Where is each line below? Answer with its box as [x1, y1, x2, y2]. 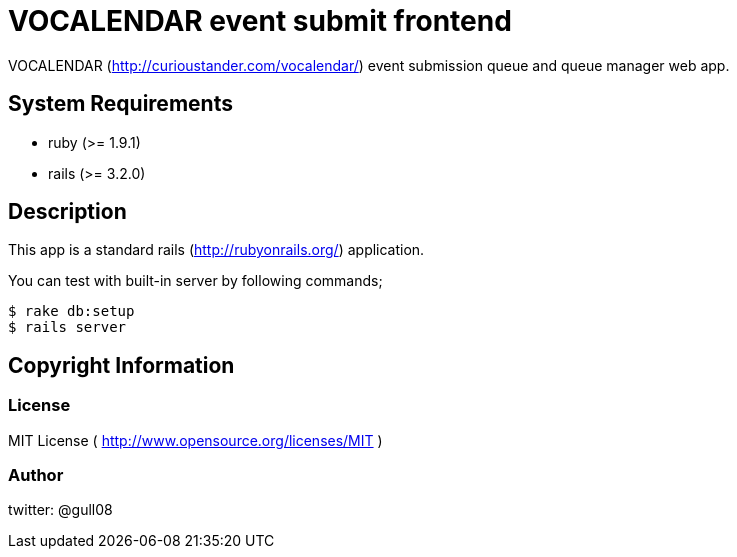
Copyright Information [8, 352, 235, 378]
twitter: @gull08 [8, 501, 113, 519]
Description [8, 199, 127, 225]
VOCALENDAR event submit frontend [8, 4, 512, 38]
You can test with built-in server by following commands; [8, 272, 383, 290]
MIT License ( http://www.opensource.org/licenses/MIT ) [8, 431, 383, 449]
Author [8, 465, 64, 486]
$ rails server [8, 319, 127, 336]
